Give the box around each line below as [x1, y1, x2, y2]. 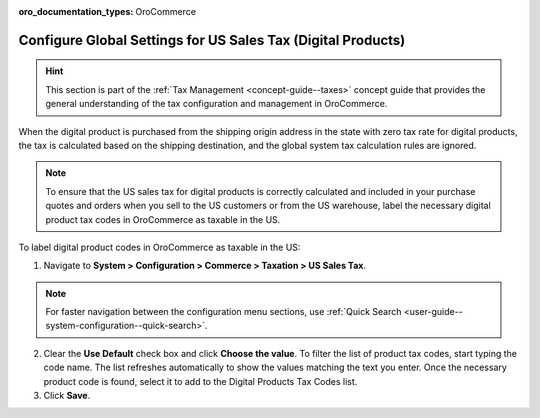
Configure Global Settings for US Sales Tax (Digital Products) [18, 31, 406, 49]
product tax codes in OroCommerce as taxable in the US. [45, 213, 281, 225]
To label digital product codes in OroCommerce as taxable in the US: [18, 241, 301, 253]
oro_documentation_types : [18, 6, 134, 17]
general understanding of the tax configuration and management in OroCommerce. [45, 98, 388, 110]
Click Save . [43, 390, 91, 402]
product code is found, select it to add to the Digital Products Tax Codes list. [43, 375, 358, 387]
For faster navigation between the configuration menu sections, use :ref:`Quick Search [45, 306, 402, 318]
